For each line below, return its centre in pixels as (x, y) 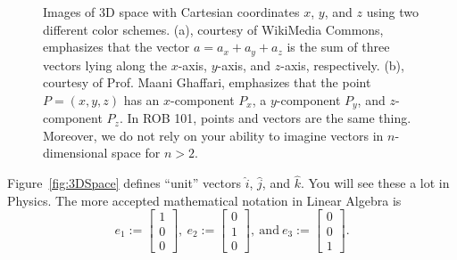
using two (393, 12)
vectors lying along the (105, 65)
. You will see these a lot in (375, 183)
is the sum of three (338, 47)
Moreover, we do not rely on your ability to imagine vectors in (213, 135)
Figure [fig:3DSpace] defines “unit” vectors (124, 183)
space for (136, 153)
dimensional (75, 153)
